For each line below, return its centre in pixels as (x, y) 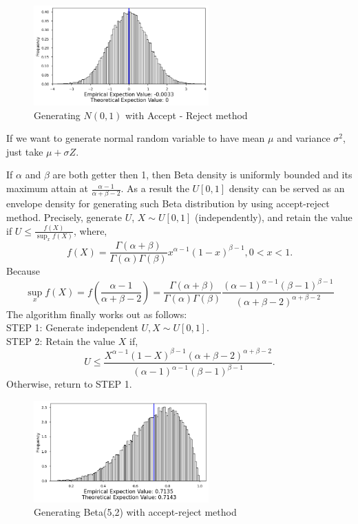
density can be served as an (287, 188)
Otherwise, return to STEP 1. (69, 384)
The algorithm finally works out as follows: (97, 314)
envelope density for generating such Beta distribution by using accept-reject (168, 203)
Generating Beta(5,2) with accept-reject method (135, 512)
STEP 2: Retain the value (61, 340)
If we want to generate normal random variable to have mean (136, 138)
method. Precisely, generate (64, 217)
